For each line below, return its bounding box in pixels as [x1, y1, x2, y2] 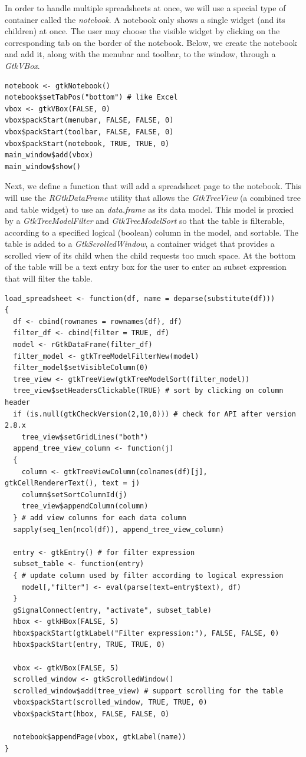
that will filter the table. [5, 272, 93, 285]
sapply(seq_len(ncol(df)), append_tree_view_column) [13, 525, 225, 534]
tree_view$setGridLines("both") [21, 432, 149, 441]
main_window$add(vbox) [5, 151, 94, 160]
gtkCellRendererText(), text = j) [5, 479, 140, 488]
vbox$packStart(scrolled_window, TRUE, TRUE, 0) [13, 698, 208, 707]
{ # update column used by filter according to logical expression [13, 571, 284, 580]
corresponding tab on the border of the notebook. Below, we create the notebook [5, 36, 297, 48]
